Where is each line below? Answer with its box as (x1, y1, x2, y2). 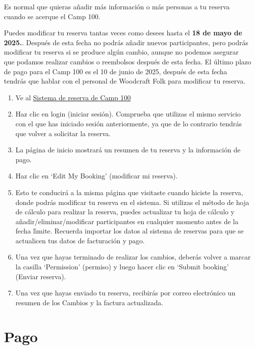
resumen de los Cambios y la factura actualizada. (15, 297, 163, 307)
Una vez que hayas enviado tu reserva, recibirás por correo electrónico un (15, 288, 235, 298)
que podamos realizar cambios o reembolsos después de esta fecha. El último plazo (4, 56, 252, 66)
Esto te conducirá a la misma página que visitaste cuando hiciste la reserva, (15, 187, 243, 197)
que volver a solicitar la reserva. (15, 128, 111, 138)
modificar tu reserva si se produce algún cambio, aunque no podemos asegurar (4, 47, 239, 57)
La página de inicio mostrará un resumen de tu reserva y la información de (15, 145, 241, 155)
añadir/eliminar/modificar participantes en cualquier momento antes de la (15, 216, 238, 226)
